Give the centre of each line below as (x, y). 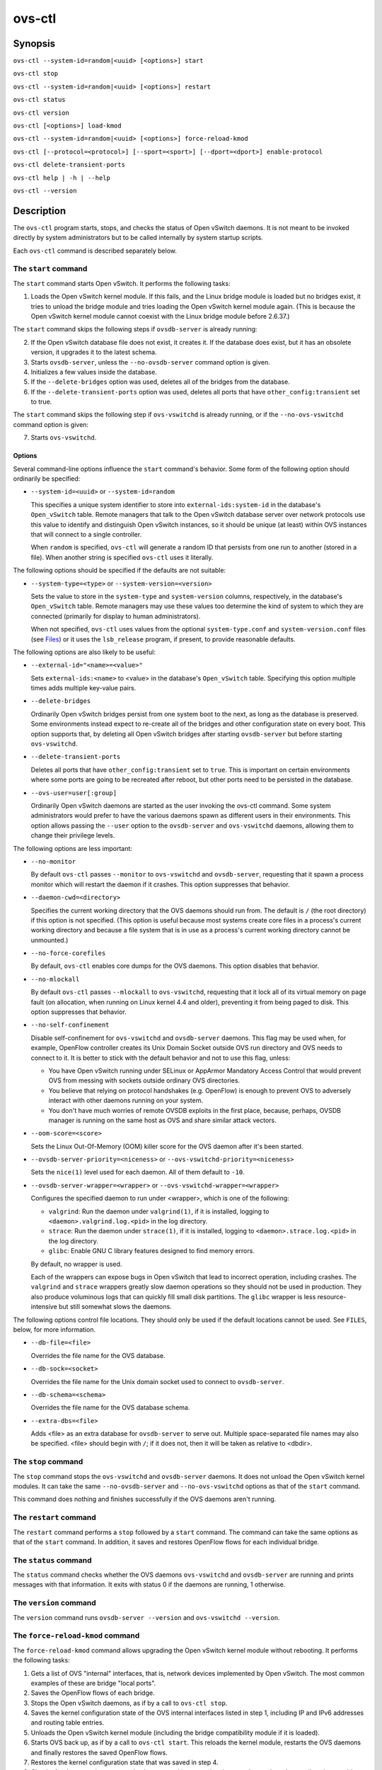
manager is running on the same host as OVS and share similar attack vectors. (163, 1120)
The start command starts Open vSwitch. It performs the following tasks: (122, 283)
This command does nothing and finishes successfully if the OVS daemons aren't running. (145, 1499)
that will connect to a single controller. (86, 534)
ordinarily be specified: (47, 479)
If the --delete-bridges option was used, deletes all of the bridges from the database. (160, 382)
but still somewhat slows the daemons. (116, 1307)
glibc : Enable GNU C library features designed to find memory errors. (151, 1251)
